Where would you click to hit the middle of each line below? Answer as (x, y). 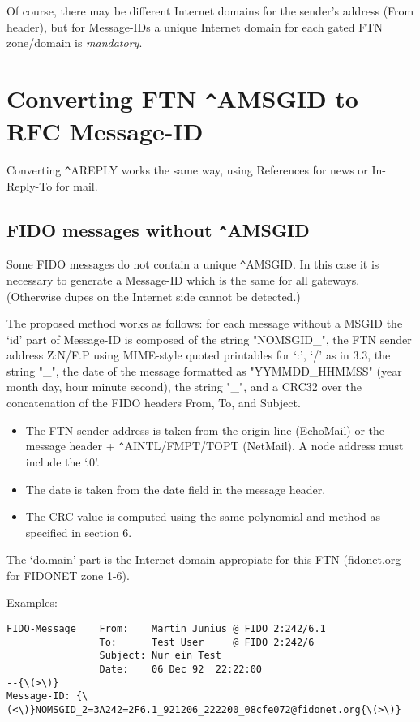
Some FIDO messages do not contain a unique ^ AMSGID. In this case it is (193, 264)
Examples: (32, 602)
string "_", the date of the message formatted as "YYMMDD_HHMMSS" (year (204, 370)
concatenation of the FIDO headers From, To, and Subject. (154, 403)
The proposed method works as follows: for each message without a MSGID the (205, 323)
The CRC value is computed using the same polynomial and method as (203, 516)
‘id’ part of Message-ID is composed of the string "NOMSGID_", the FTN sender (209, 339)
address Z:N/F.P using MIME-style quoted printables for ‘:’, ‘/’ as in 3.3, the (199, 355)
